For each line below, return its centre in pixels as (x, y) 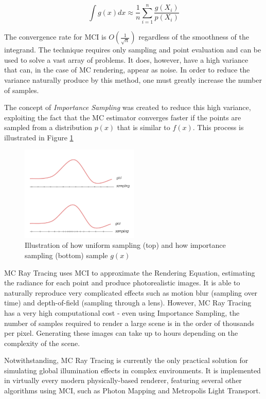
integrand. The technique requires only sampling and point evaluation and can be (133, 50)
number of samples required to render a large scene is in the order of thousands (129, 323)
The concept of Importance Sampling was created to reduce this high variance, (128, 107)
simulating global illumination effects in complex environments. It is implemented (132, 370)
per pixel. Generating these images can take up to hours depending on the (121, 333)
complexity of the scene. (42, 343)
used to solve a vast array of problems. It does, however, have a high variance (126, 59)
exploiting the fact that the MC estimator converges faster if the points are (123, 117)
